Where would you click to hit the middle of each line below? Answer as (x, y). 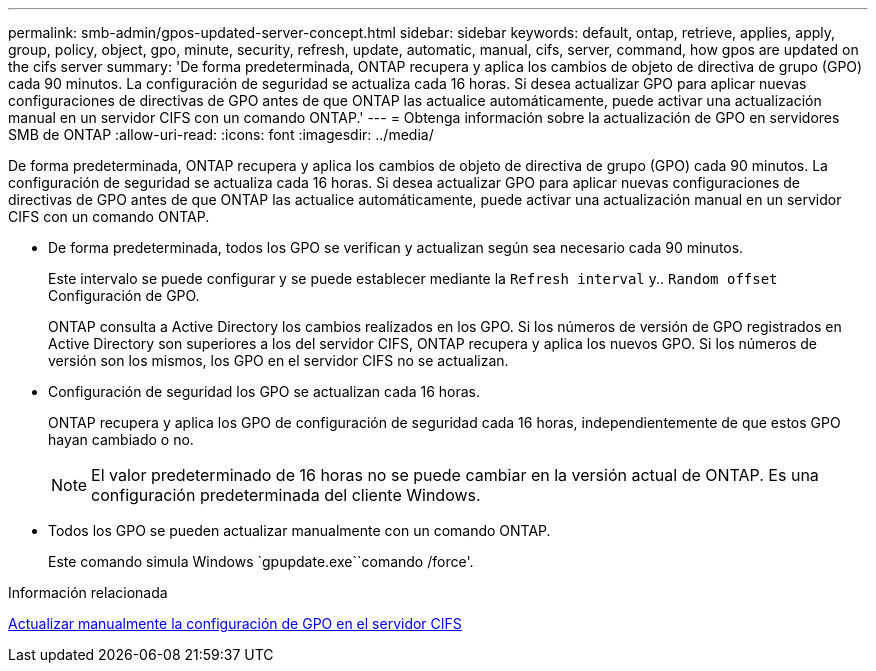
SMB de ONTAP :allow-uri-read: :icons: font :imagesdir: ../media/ (221, 134)
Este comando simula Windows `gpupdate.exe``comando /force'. (261, 561)
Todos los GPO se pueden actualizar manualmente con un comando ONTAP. (299, 530)
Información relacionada (88, 592)
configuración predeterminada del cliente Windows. (286, 495)
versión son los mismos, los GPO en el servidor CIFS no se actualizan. (278, 360)
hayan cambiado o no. (121, 439)
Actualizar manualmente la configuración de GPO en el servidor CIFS (235, 623)
